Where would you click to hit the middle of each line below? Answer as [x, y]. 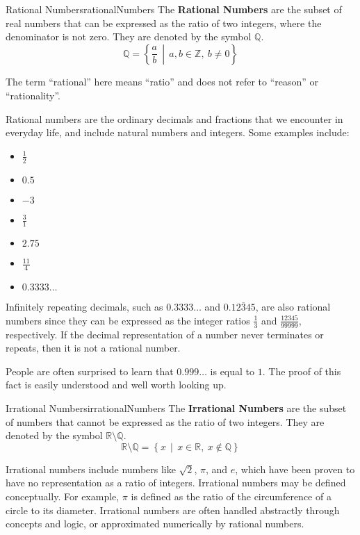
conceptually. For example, [63, 496]
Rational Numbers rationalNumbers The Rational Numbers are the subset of [174, 9]
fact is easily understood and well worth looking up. [116, 385]
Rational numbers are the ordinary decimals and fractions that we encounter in [174, 118]
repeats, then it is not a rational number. [93, 348]
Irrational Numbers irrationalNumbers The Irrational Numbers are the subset [176, 408]
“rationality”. [33, 95]
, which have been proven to [295, 469]
